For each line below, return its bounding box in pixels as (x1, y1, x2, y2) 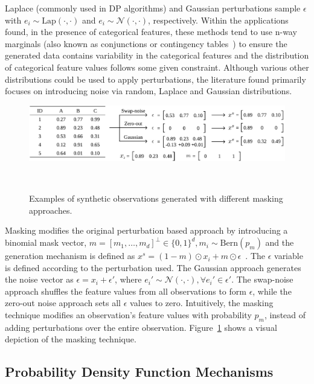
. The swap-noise (231, 273, 293, 286)
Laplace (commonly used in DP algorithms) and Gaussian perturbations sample (5, 2, 301, 14)
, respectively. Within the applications (148, 13, 289, 26)
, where (115, 273, 142, 286)
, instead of (264, 309, 306, 321)
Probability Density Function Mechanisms (5, 362, 274, 381)
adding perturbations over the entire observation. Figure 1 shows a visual (5, 321, 277, 333)
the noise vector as (5, 273, 74, 286)
